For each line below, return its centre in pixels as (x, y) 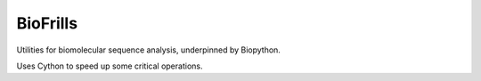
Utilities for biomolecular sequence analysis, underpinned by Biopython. (148, 50)
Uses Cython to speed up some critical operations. (110, 66)
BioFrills (47, 23)
